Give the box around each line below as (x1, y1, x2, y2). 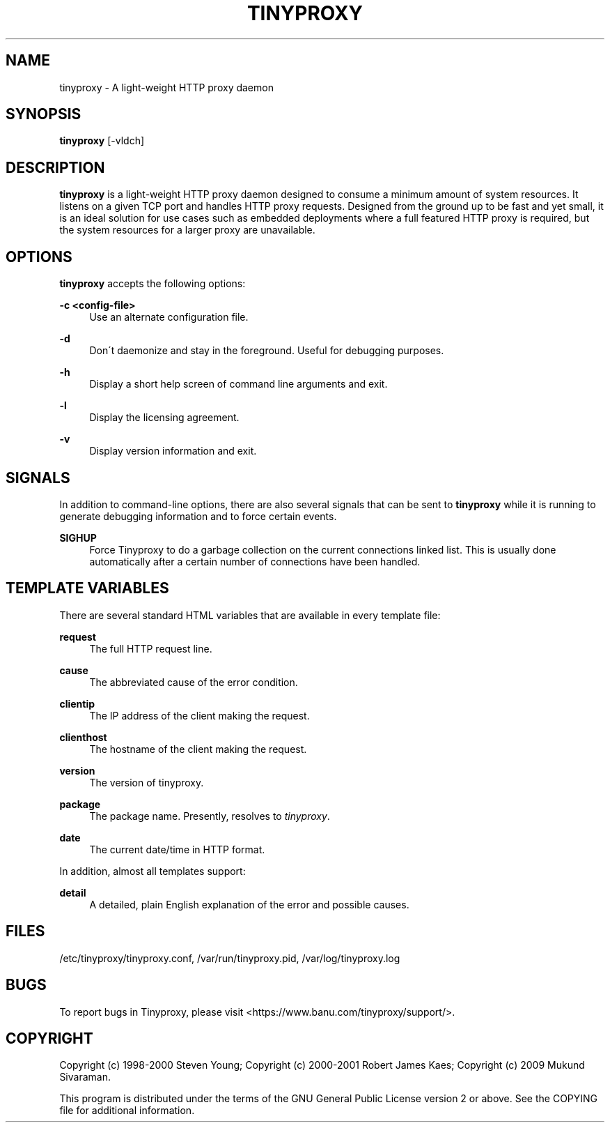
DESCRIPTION (6, 158, 105, 176)
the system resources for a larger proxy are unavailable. (59, 224, 315, 236)
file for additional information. (59, 1104, 195, 1117)
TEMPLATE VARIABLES (6, 579, 169, 597)
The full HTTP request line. (89, 642, 212, 655)
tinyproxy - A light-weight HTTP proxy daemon (59, 81, 274, 93)
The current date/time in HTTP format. (89, 843, 265, 855)
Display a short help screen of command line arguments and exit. (89, 378, 388, 390)
